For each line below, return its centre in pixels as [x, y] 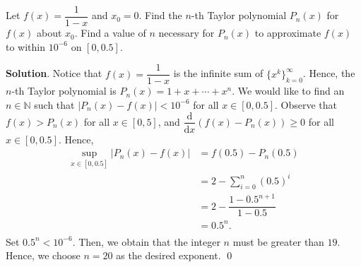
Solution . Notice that [54, 73]
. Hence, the [329, 73]
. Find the [160, 15]
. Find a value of [110, 33]
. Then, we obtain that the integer [146, 241]
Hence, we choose [43, 255]
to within [26, 46]
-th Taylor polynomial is [64, 91]
